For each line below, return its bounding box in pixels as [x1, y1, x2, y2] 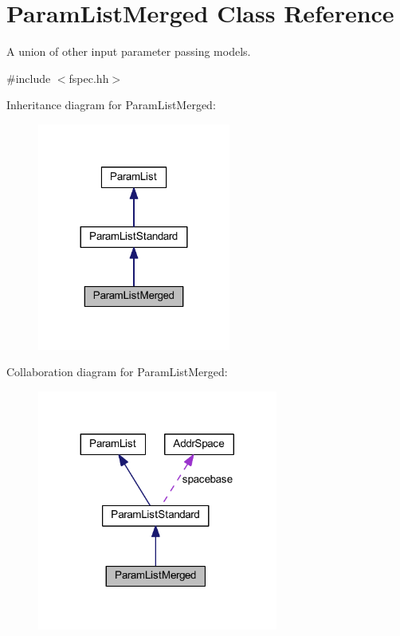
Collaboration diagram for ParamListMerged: [6, 363, 228, 380]
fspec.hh [69, 69, 109, 86]
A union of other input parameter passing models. [6, 43, 251, 60]
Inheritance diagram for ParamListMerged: [6, 96, 216, 113]
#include [6, 69, 51, 86]
